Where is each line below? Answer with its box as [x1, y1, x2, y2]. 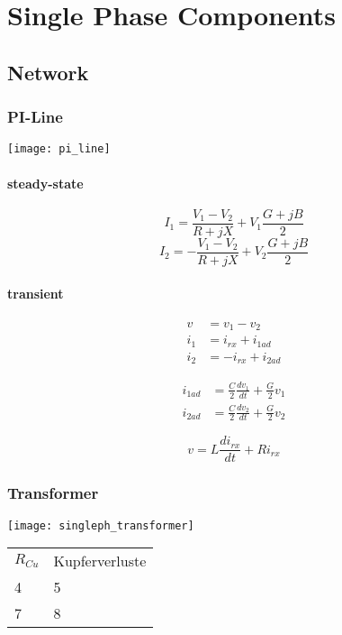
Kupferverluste [53, 550, 147, 572]
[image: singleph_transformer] [7, 519, 194, 532]
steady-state [7, 173, 84, 192]
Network [7, 58, 89, 86]
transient [7, 283, 64, 302]
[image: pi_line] [7, 143, 111, 156]
